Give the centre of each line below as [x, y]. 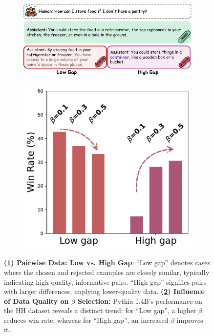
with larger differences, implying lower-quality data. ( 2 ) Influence [104, 291]
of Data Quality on [36, 301]
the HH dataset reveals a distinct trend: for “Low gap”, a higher [100, 310]
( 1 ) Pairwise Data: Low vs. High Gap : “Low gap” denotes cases [107, 262]
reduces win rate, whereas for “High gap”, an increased [86, 320]
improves [190, 320]
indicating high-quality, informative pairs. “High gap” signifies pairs [105, 282]
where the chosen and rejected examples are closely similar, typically [107, 272]
